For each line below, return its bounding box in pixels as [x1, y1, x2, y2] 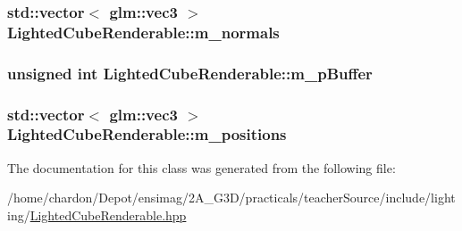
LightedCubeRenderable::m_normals [7, 21, 280, 43]
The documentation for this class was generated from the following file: [7, 158, 396, 177]
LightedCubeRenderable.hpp [29, 205, 187, 224]
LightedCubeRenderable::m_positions [7, 123, 287, 145]
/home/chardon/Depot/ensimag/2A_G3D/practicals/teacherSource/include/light [7, 188, 456, 207]
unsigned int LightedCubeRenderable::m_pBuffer [7, 62, 373, 84]
